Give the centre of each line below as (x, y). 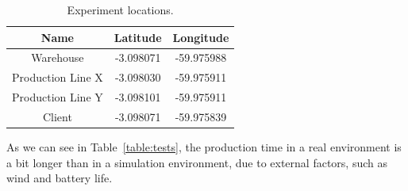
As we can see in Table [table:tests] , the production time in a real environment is (204, 147)
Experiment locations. (120, 10)
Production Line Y (58, 97)
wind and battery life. (60, 178)
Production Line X (58, 77)
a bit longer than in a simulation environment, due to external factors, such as (197, 162)
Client (57, 116)
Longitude (201, 37)
